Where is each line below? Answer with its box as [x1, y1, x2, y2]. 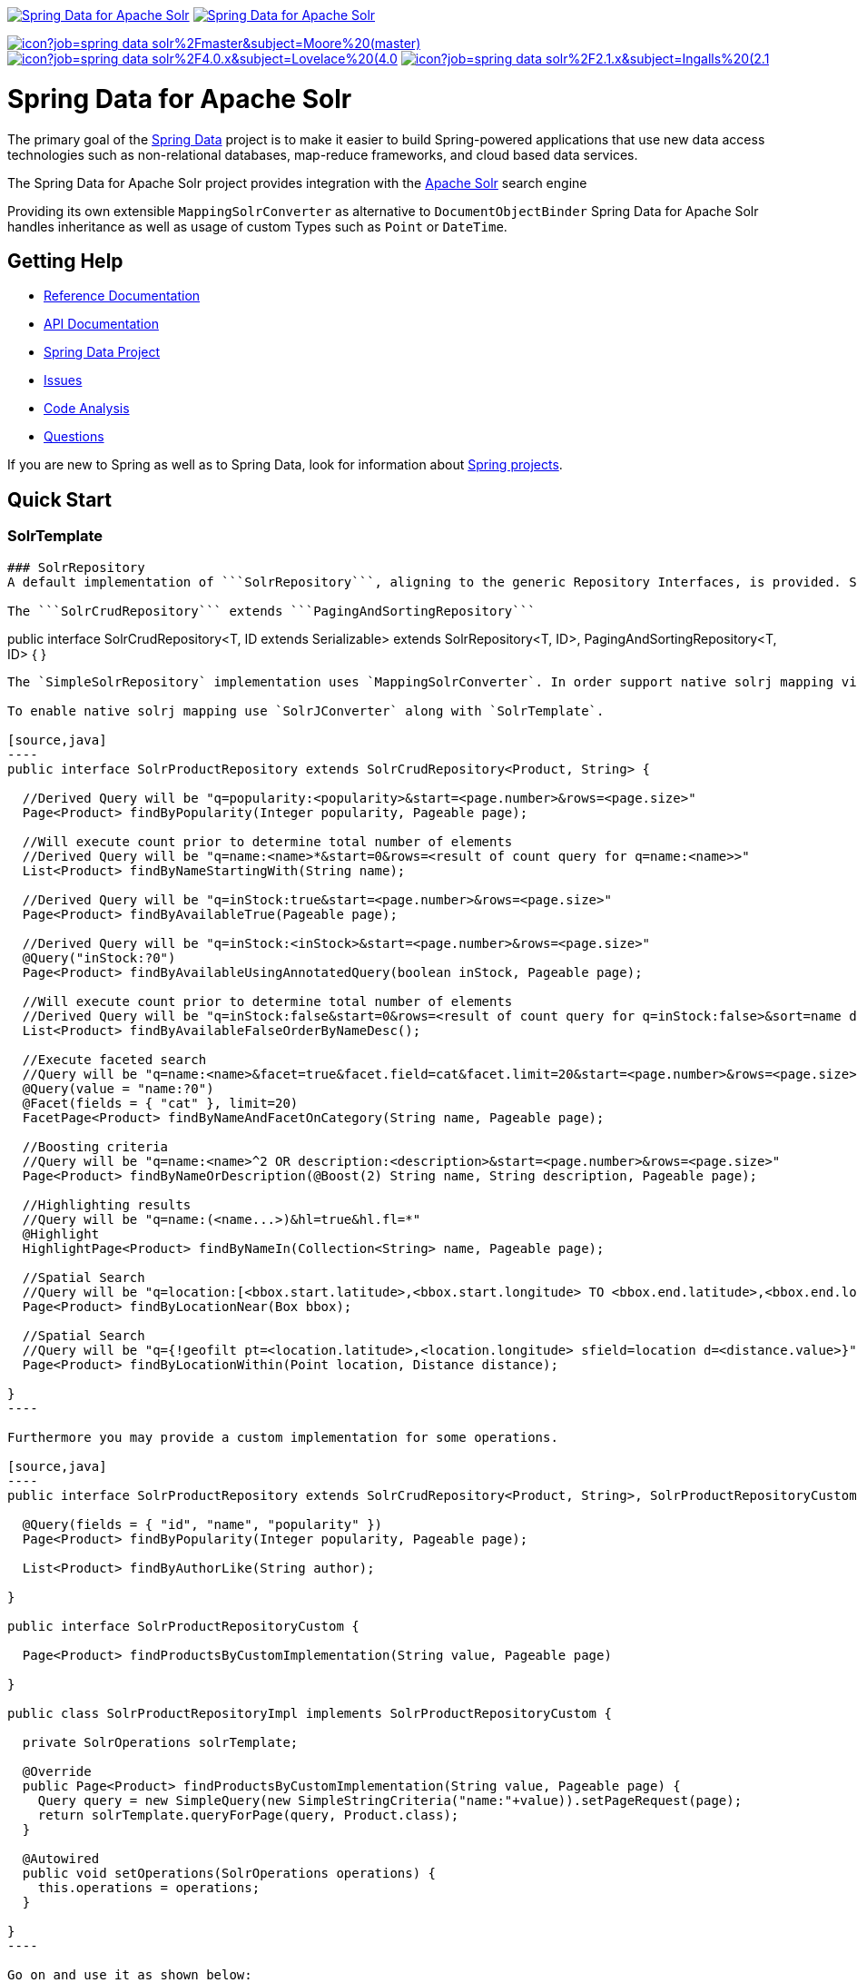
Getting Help [7, 249, 123, 272]
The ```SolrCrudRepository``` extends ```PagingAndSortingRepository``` [7, 603, 536, 618]
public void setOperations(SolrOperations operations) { [22, 1865, 437, 1880]
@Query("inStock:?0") [22, 950, 176, 965]
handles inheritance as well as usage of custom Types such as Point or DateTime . [7, 218, 507, 234]
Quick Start [7, 488, 112, 511]
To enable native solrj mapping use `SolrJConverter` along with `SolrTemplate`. [7, 703, 605, 718]
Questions [44, 429, 104, 445]
